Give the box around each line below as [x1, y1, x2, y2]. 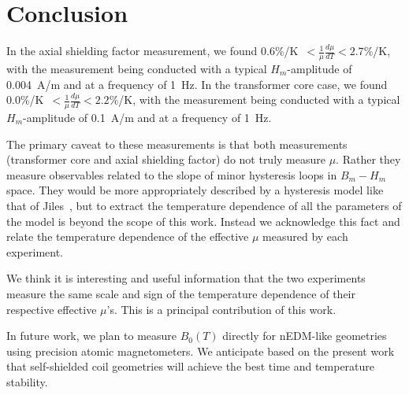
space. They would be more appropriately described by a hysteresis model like [6, 182, 384, 198]
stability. [6, 373, 48, 389]
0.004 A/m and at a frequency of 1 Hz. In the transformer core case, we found [6, 76, 388, 92]
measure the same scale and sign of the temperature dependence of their [6, 285, 355, 301]
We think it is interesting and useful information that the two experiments [6, 270, 366, 286]
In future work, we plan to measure [6, 327, 177, 344]
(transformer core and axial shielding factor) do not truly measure [6, 151, 325, 168]
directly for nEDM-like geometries [222, 327, 387, 344]
